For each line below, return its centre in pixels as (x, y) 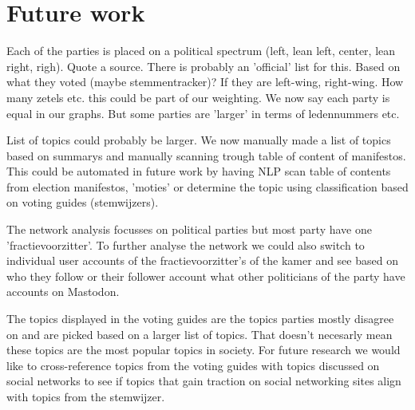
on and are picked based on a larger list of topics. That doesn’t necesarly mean (200, 334)
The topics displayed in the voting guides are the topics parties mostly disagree (200, 319)
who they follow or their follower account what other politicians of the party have (206, 276)
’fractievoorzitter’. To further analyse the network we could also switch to (186, 244)
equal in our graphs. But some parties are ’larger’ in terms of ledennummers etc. (203, 113)
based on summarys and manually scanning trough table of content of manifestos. (206, 155)
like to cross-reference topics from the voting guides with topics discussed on (193, 365)
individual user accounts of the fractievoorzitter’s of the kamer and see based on (202, 260)
